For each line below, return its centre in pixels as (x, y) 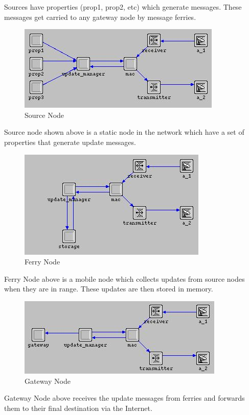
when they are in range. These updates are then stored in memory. (109, 289)
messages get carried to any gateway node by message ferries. (100, 17)
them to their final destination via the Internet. (78, 408)
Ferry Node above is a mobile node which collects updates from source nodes (124, 278)
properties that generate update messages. (70, 142)
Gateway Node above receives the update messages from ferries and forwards (124, 398)
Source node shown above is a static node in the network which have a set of (124, 132)
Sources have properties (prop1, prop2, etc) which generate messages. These (123, 7)
